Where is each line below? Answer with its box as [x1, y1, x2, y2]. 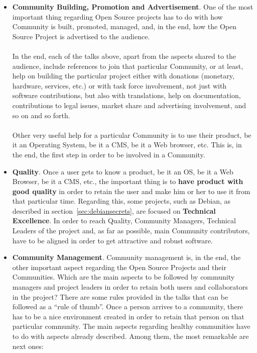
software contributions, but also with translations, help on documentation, [12, 90, 241, 101]
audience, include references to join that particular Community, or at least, [12, 60, 243, 71]
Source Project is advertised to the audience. [12, 31, 150, 41]
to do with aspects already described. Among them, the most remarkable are [12, 331, 249, 341]
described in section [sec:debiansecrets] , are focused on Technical [12, 205, 216, 216]
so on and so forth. [12, 110, 70, 120]
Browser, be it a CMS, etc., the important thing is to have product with [12, 176, 243, 187]
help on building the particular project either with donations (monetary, [12, 70, 234, 81]
